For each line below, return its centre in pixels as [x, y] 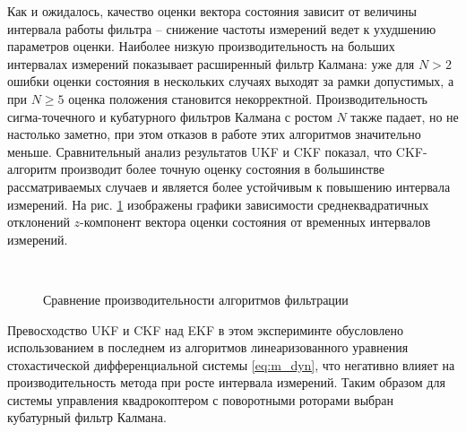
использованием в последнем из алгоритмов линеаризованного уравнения [208, 347]
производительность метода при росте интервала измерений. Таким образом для [226, 382]
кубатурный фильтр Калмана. [87, 417]
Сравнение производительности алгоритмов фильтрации [196, 299]
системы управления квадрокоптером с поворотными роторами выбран [200, 399]
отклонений [39, 222]
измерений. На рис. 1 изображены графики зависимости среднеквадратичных [218, 204]
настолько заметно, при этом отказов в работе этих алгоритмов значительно [214, 134]
